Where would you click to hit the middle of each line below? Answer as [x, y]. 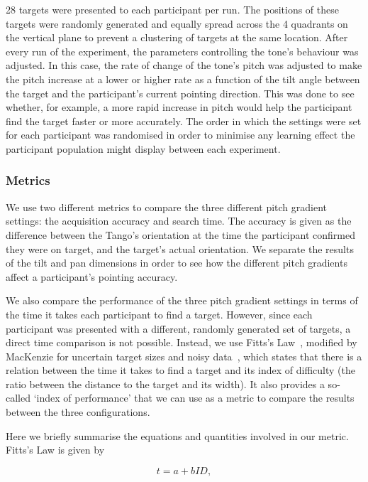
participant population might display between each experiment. [143, 148]
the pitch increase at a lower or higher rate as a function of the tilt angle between [183, 79]
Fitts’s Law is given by [55, 450]
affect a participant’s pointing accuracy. [92, 276]
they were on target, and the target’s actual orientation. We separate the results [180, 248]
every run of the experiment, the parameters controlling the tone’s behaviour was [182, 51]
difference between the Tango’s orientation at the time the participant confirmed [180, 234]
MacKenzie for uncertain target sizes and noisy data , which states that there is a [184, 356]
